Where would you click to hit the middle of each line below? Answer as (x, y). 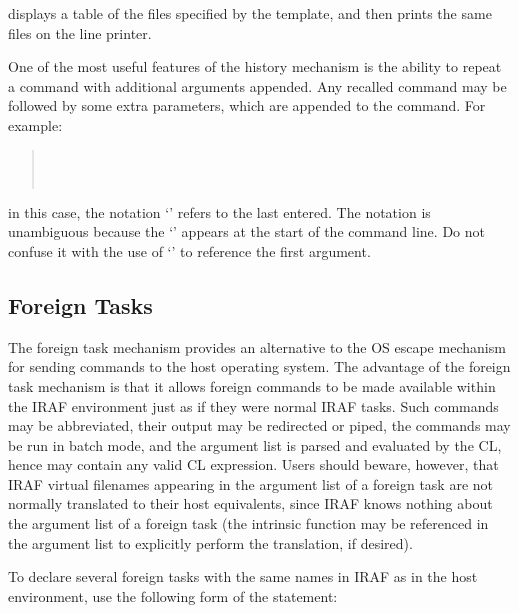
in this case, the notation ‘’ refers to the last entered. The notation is (219, 211)
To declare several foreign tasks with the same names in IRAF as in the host (243, 576)
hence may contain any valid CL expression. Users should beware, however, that (253, 464)
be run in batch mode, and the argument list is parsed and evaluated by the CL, (255, 444)
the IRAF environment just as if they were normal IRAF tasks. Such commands (253, 405)
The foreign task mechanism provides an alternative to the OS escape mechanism (257, 346)
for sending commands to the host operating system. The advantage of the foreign (259, 366)
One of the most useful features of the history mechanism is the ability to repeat (255, 66)
